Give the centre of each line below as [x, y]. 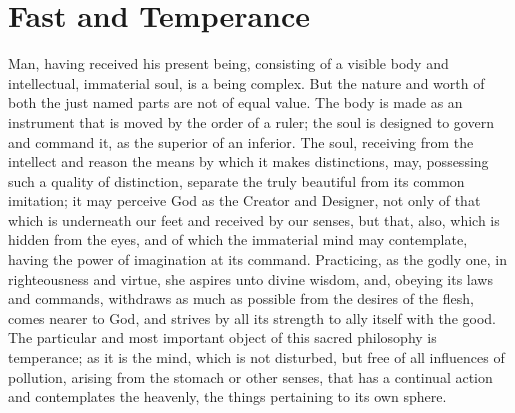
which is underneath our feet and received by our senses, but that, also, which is [254, 219]
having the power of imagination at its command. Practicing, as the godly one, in [257, 259]
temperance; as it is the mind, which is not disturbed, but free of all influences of [256, 357]
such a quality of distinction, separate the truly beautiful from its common [236, 180]
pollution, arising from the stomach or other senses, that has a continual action [250, 376]
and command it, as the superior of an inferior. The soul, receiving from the [241, 141]
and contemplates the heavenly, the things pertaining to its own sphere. [227, 396]
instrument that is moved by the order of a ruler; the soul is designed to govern [251, 121]
